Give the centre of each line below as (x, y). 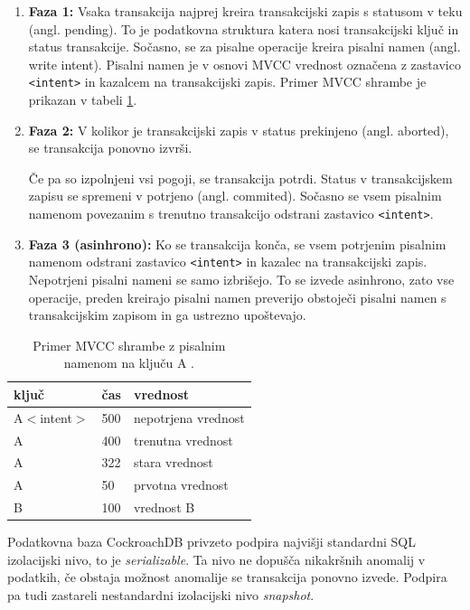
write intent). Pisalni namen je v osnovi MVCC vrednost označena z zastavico (244, 64)
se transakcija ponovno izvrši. (110, 148)
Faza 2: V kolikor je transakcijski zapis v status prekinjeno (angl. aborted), (239, 130)
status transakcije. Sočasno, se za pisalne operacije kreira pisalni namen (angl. (244, 47)
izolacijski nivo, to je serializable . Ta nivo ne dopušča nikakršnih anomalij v (216, 559)
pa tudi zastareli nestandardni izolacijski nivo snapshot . (161, 594)
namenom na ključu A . (129, 363)
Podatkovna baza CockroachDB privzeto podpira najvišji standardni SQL (211, 542)
